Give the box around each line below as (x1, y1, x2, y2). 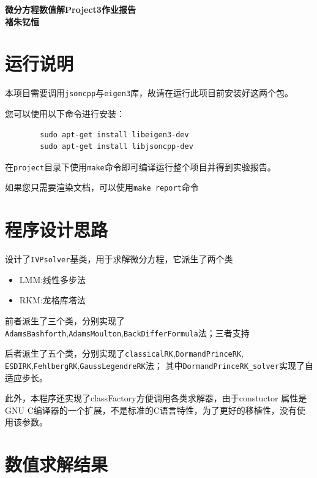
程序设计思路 (5, 217, 108, 242)
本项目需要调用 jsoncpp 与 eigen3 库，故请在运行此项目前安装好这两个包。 (5, 86, 294, 99)
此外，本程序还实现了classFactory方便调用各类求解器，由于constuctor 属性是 (5, 392, 307, 404)
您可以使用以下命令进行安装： (5, 107, 125, 120)
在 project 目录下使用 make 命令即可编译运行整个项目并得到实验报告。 (5, 160, 276, 173)
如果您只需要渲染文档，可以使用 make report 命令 (5, 181, 199, 194)
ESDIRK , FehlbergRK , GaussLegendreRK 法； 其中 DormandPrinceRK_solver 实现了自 (5, 358, 313, 371)
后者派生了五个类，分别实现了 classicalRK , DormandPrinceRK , (5, 347, 244, 360)
